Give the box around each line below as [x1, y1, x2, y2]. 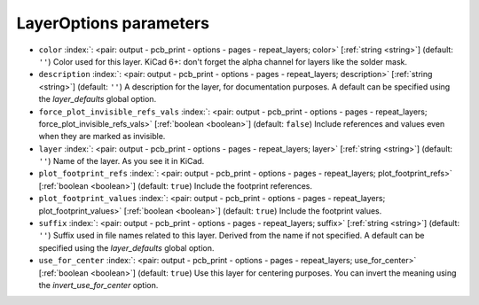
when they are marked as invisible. [38, 131, 166, 142]
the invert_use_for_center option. [38, 279, 159, 290]
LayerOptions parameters [16, 13, 210, 33]
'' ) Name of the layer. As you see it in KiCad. [38, 156, 205, 167]
